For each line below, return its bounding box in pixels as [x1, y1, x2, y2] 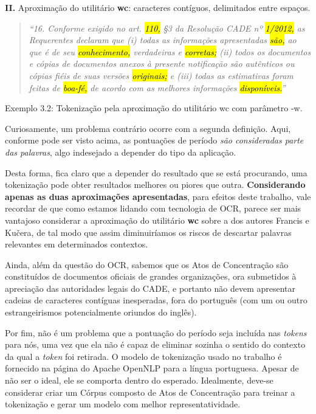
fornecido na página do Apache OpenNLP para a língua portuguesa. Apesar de [5, 362, 299, 374]
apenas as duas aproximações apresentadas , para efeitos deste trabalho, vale [5, 190, 311, 202]
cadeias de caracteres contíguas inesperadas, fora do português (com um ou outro [5, 294, 307, 306]
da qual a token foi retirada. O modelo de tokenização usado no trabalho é [5, 350, 282, 362]
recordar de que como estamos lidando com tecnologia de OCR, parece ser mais [5, 202, 301, 215]
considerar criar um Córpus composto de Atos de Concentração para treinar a [5, 385, 295, 398]
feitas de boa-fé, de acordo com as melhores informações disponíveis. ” [29, 81, 286, 94]
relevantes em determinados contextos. [5, 238, 148, 250]
